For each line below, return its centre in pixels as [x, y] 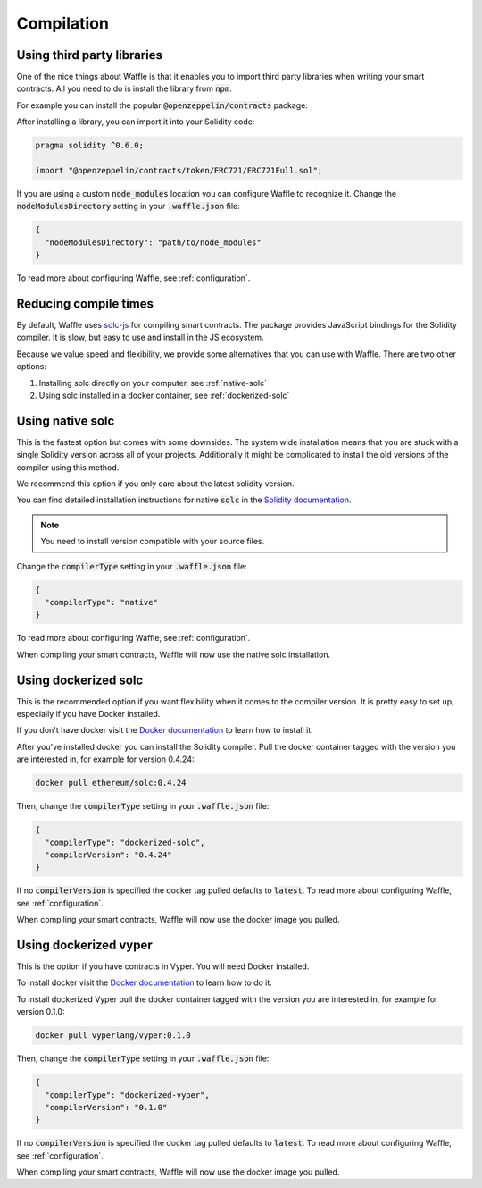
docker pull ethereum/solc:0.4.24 [111, 783]
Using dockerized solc [80, 680]
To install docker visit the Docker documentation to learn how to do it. [144, 982]
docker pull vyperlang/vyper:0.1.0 [113, 1036]
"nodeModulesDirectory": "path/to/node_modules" [154, 242]
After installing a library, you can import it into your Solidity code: [136, 122]
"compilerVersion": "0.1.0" [106, 1107]
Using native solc [66, 421]
